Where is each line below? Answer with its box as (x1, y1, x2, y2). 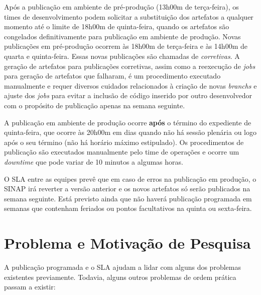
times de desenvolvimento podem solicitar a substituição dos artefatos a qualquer (4, 11, 253, 22)
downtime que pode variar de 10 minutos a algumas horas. (4, 156, 183, 167)
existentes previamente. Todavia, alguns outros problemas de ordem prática (4, 271, 236, 282)
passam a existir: (4, 281, 56, 292)
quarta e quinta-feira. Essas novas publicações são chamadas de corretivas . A (4, 50, 240, 61)
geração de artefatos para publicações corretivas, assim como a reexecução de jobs (4, 60, 255, 71)
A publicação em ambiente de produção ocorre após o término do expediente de (4, 117, 251, 127)
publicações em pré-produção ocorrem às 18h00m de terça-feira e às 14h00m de (4, 41, 247, 51)
